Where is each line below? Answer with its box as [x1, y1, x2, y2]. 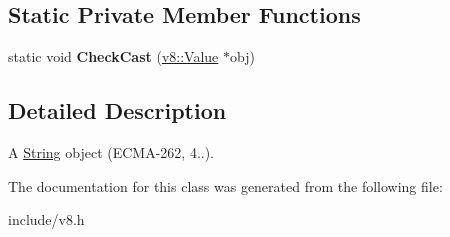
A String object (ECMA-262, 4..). [8, 142, 215, 162]
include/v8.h [8, 209, 85, 230]
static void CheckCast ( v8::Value [8, 46, 219, 67]
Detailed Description [8, 95, 227, 126]
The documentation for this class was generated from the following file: [8, 175, 443, 196]
